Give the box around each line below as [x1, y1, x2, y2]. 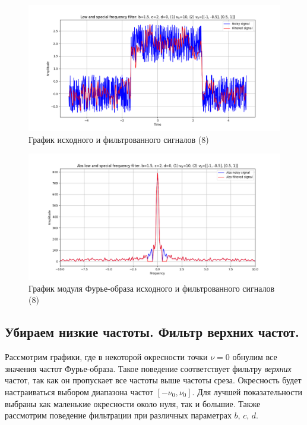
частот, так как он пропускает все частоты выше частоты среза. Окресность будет [5, 374, 302, 386]
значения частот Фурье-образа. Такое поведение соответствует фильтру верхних [5, 362, 292, 374]
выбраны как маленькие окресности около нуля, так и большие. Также [5, 397, 261, 410]
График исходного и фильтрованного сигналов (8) [29, 133, 209, 145]
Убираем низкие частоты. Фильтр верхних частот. [5, 323, 299, 341]
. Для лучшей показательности [192, 385, 303, 398]
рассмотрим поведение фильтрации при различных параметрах [5, 409, 232, 421]
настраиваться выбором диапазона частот [5, 385, 153, 398]
